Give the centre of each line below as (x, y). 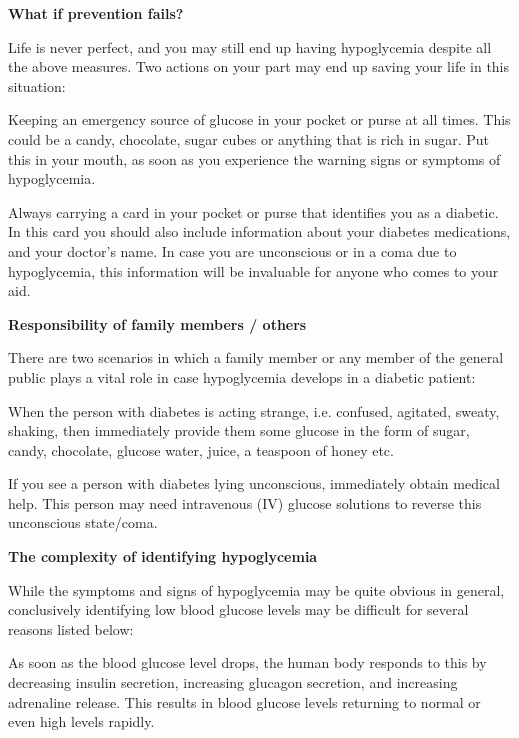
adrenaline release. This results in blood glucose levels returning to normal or (244, 701)
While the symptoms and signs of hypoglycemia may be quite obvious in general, (256, 589)
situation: (37, 85)
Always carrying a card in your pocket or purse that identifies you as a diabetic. (253, 211)
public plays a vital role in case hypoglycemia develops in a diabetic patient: (242, 376)
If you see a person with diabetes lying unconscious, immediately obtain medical (254, 483)
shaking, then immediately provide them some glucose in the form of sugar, (239, 430)
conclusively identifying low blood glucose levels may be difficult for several (238, 609)
